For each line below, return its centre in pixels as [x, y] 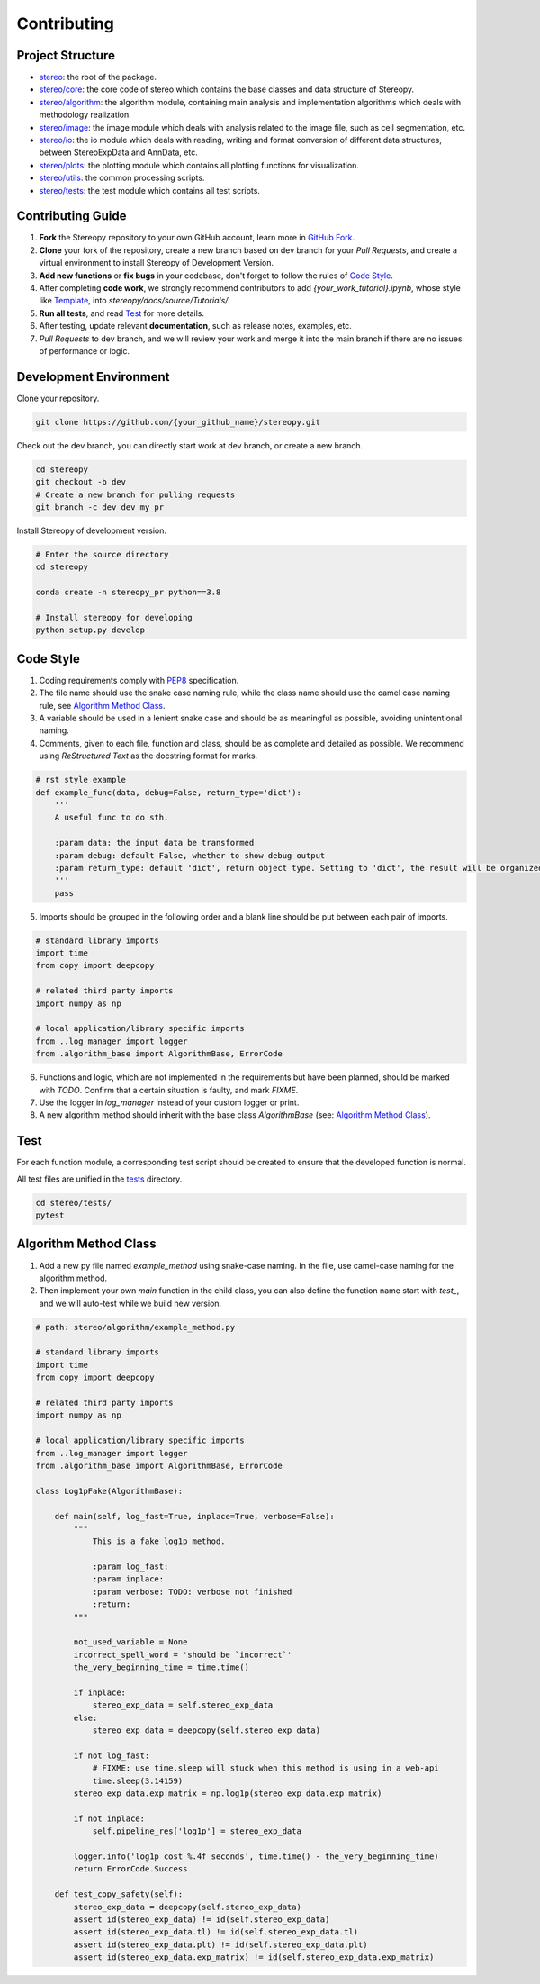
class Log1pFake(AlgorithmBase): [109, 1491]
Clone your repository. [58, 398]
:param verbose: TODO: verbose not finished [192, 1591]
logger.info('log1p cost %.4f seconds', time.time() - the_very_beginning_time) [256, 1857]
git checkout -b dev [81, 482]
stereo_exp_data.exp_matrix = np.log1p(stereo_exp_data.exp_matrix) [228, 1794]
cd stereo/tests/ [74, 1203]
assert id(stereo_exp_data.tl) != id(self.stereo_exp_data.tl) [216, 1932]
